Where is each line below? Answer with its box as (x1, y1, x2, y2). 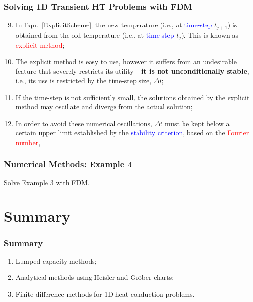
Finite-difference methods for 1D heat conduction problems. (15, 289, 195, 299)
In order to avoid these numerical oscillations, (15, 118, 152, 128)
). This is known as (181, 29, 239, 40)
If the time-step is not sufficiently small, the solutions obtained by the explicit (15, 92, 250, 102)
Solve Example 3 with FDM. (4, 177, 90, 187)
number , (15, 137, 41, 147)
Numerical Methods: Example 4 (4, 158, 133, 170)
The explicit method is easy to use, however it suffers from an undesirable (15, 56, 237, 66)
